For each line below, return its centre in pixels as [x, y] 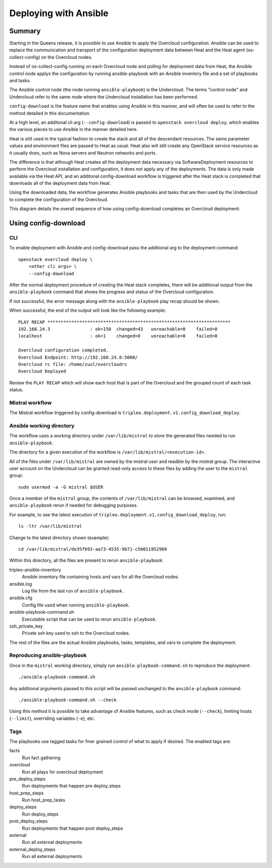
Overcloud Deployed [42, 371]
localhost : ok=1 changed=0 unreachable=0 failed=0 [118, 336]
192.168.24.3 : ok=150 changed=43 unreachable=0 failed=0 [118, 329]
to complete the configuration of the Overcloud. [59, 199]
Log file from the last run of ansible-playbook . [73, 591]
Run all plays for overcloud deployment [62, 772]
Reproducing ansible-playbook [48, 655]
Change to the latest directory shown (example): [59, 538]
